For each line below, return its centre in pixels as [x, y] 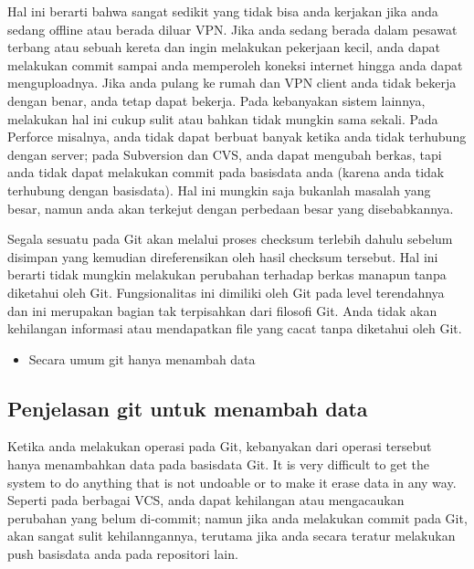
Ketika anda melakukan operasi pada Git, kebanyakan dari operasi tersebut [220, 446]
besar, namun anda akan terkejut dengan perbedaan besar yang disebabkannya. [231, 208]
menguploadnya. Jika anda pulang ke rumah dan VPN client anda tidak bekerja [232, 83]
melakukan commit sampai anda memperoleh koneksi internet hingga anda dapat [235, 64]
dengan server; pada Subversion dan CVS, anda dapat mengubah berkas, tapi [225, 154]
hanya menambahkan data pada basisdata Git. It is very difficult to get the [218, 464]
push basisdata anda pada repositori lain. [123, 554]
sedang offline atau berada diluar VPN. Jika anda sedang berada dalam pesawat [232, 29]
